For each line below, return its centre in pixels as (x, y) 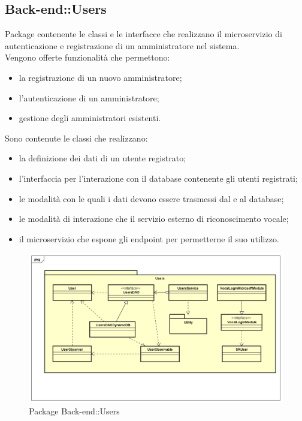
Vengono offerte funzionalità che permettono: (87, 57)
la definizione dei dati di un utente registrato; (102, 158)
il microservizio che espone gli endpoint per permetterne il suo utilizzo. (149, 238)
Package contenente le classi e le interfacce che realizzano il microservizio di (144, 34)
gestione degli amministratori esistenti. (90, 118)
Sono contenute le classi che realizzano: (76, 138)
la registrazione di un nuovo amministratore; (100, 77)
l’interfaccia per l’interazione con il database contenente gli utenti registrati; (158, 178)
